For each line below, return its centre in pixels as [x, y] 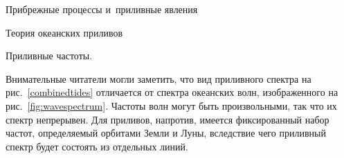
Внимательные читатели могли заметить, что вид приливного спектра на [159, 78]
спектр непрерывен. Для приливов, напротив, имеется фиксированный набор [168, 119]
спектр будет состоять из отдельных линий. [97, 146]
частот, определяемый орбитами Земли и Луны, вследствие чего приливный [166, 133]
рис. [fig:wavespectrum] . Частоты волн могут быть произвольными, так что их [171, 105]
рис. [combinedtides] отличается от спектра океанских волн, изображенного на [172, 92]
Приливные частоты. [49, 56]
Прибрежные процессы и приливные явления [102, 9]
